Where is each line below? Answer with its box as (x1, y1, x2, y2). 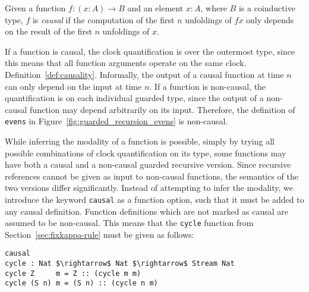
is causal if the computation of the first (32, 13, 175, 26)
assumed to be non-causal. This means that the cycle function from (5, 216, 254, 229)
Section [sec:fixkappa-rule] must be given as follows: (5, 228, 194, 240)
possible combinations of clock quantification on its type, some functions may (5, 146, 286, 159)
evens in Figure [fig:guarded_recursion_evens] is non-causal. (5, 115, 228, 127)
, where (200, 2, 227, 14)
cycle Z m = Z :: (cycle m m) (5, 269, 141, 278)
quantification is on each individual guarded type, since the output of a (5, 92, 264, 104)
